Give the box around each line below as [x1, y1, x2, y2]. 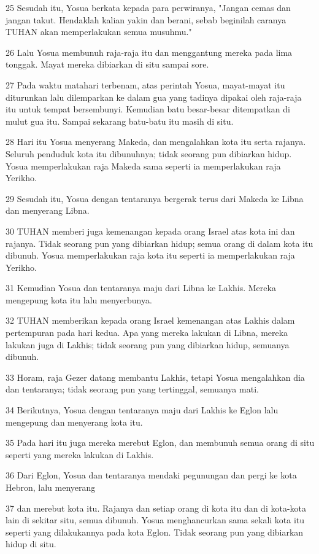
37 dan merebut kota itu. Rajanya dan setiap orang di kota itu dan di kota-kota [6, 501, 306, 514]
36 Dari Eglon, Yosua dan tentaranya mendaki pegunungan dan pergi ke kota [6, 469, 297, 482]
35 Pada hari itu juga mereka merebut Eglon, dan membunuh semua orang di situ [6, 436, 315, 449]
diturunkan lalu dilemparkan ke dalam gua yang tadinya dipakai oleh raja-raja [6, 90, 302, 103]
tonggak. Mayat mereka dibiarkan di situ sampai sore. [6, 58, 209, 71]
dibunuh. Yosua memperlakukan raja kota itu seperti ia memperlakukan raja [6, 249, 295, 262]
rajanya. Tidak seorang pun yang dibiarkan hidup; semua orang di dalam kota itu [6, 236, 313, 249]
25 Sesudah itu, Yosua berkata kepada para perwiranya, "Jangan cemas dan [6, 1, 291, 14]
